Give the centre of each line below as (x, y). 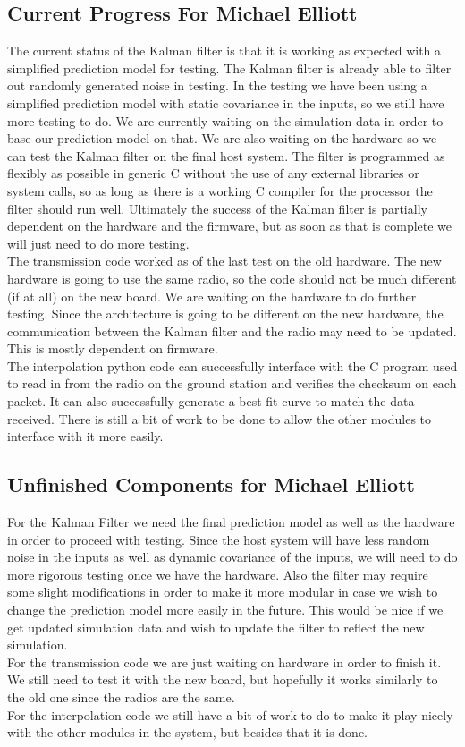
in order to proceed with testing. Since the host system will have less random (219, 539)
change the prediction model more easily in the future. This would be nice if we (225, 610)
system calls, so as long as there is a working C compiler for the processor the (220, 190)
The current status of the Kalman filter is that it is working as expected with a (224, 51)
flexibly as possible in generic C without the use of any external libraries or (213, 173)
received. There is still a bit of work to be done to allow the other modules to (220, 418)
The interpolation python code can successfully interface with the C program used (232, 365)
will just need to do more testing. (98, 243)
